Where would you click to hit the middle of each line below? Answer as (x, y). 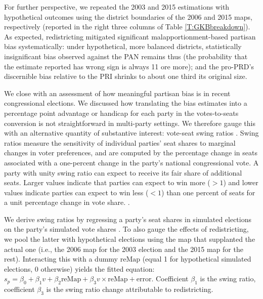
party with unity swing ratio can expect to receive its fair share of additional (123, 172)
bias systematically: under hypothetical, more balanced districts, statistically (123, 46)
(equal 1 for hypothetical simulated (197, 259)
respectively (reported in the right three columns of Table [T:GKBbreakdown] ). (127, 27)
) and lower (241, 182)
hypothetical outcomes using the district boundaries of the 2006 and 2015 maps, (128, 16)
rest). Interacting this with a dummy (61, 259)
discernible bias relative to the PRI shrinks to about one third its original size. (126, 76)
